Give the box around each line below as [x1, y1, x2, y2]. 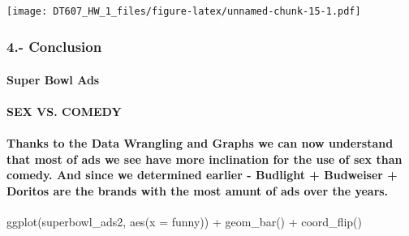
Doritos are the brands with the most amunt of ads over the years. [6, 182, 389, 199]
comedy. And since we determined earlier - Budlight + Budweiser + [6, 166, 398, 183]
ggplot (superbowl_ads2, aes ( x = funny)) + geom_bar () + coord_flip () [6, 212, 363, 230]
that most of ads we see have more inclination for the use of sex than [6, 150, 403, 167]
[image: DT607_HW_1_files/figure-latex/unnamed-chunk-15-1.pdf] [6, 6, 361, 17]
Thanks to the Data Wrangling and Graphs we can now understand [6, 134, 394, 151]
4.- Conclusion [6, 36, 102, 57]
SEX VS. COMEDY [6, 102, 122, 119]
